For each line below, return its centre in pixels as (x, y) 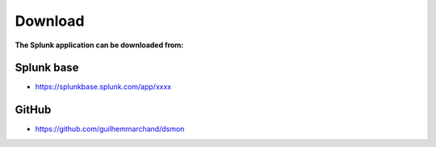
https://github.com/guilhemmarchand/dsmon (110, 129)
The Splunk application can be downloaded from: (99, 45)
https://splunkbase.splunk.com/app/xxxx (103, 87)
